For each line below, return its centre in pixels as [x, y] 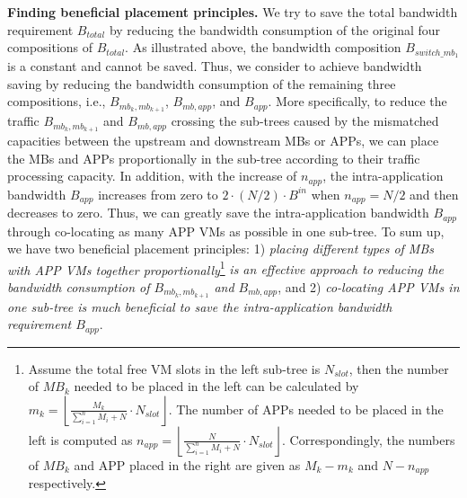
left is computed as [80, 439]
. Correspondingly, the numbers [369, 439]
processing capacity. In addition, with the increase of [152, 176]
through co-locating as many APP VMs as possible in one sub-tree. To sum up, [226, 231]
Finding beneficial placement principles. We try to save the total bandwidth [233, 12]
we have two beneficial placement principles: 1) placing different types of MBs [221, 249]
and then [434, 194]
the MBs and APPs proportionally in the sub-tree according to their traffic [214, 158]
